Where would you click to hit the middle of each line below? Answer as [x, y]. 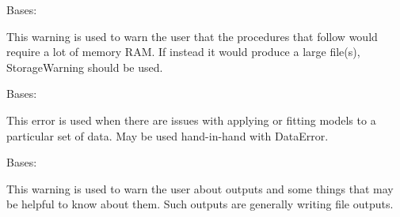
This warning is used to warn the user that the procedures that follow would [192, 36]
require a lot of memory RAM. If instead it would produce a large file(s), [183, 52]
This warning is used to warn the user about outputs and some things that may [200, 188]
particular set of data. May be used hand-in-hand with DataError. [168, 135]
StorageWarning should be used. [85, 67]
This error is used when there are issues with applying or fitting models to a [191, 120]
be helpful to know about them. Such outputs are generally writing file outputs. [200, 204]
